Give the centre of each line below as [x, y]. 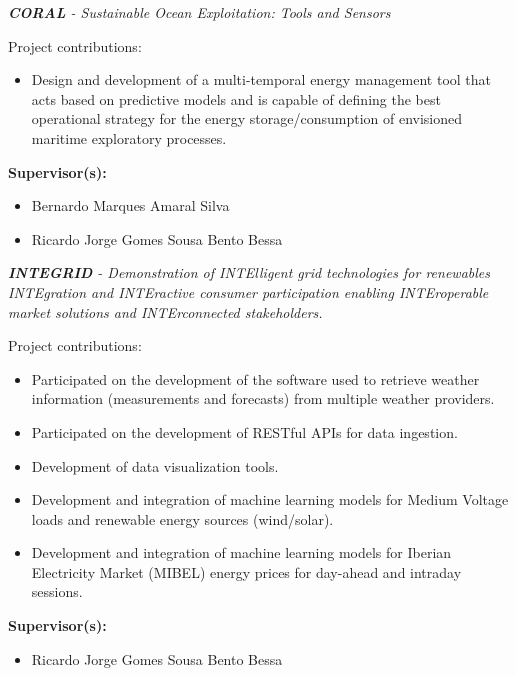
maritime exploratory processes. [129, 137]
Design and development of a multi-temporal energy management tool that [261, 79]
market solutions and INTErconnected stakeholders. [165, 311]
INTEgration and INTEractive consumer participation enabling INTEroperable [248, 291]
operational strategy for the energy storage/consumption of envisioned [247, 118]
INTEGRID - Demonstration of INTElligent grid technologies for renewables [249, 272]
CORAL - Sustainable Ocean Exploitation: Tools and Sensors [199, 12]
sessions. [57, 591]
